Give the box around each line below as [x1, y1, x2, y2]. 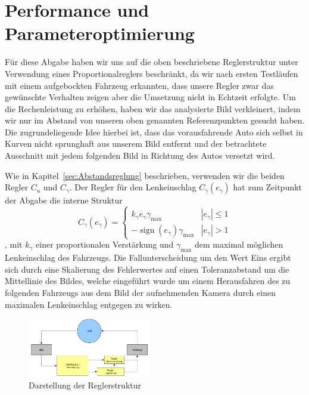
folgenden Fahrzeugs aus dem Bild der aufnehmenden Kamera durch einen [5, 286, 276, 298]
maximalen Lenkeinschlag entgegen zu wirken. [5, 298, 173, 310]
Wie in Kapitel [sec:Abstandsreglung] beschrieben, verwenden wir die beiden [5, 169, 285, 181]
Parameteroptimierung [5, 21, 195, 45]
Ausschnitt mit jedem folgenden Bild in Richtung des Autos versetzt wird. [5, 149, 275, 162]
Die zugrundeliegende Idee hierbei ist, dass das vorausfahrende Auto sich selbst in [5, 125, 303, 138]
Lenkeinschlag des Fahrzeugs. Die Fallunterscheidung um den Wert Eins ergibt [5, 251, 291, 264]
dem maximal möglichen [194, 238, 283, 251]
